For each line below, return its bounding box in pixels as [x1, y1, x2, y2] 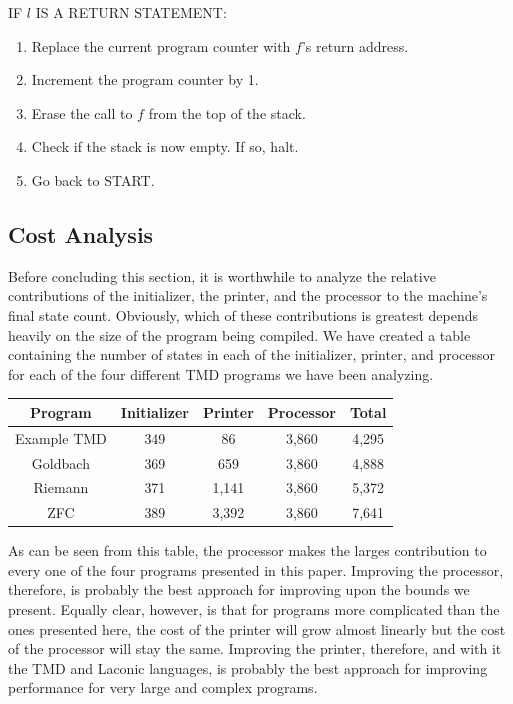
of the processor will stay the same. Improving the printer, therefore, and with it [8, 638, 502, 659]
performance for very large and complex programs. [8, 677, 318, 698]
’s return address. [301, 35, 409, 56]
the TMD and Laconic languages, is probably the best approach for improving [8, 657, 488, 678]
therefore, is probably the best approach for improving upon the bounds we [8, 579, 470, 600]
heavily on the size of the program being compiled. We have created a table [8, 324, 471, 345]
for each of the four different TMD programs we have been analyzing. [8, 363, 434, 384]
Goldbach [31, 452, 90, 473]
